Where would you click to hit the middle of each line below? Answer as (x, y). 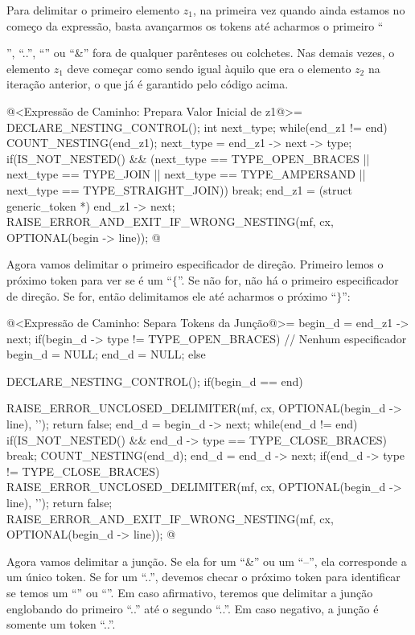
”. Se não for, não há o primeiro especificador (288, 279)
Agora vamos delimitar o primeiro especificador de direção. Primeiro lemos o (195, 264)
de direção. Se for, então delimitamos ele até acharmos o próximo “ (172, 295)
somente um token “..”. (61, 624)
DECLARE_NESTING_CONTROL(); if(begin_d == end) (155, 381)
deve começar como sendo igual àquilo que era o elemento (209, 68)
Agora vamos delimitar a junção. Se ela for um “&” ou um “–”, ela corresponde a (207, 561)
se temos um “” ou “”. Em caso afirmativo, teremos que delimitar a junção (190, 592)
